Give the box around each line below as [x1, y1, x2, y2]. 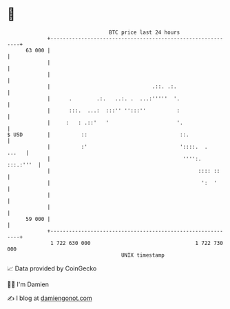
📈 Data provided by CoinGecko [7, 264, 97, 273]
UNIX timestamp [121, 251, 165, 259]
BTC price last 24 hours [109, 29, 180, 36]
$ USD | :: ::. [7, 131, 189, 138]
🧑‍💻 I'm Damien [7, 280, 50, 288]
